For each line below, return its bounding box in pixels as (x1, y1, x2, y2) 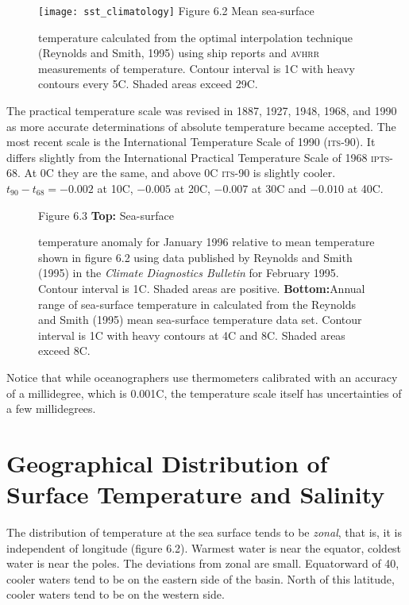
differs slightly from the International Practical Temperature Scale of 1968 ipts (6, 148, 390, 165)
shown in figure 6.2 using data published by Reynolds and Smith (38, 249, 353, 265)
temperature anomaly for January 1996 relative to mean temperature (38, 233, 375, 250)
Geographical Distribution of (6, 446, 328, 479)
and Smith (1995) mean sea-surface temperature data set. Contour (38, 311, 362, 328)
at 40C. (347, 180, 384, 196)
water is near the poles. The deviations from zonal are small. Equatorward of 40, (6, 555, 399, 572)
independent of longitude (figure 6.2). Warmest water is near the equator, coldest (6, 539, 402, 556)
